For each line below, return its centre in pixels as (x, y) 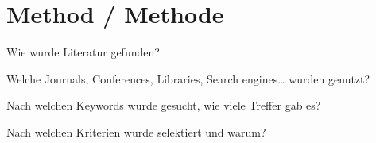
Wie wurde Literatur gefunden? (83, 52)
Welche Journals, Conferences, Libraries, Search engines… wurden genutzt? (188, 78)
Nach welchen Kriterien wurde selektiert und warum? (136, 131)
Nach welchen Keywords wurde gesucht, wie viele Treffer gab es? (164, 105)
